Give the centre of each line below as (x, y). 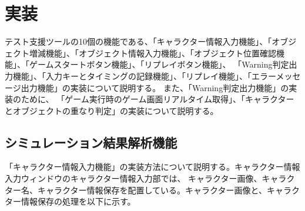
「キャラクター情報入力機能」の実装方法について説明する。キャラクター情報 (152, 167)
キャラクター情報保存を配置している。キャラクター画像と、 (152, 190)
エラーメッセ (276, 76)
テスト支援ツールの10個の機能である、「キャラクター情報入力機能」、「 (138, 41)
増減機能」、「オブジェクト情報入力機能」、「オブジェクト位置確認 (152, 53)
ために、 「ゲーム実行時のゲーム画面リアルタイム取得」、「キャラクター (157, 99)
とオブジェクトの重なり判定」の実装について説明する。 (112, 110)
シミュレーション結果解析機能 (91, 142)
